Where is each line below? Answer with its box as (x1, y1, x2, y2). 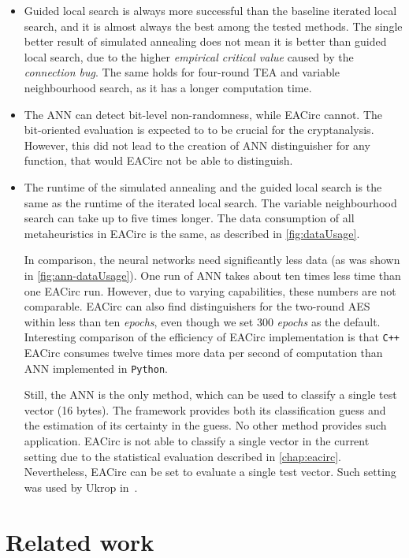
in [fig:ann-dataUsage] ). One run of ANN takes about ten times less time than (24, 266, 401, 283)
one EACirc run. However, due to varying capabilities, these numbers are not (24, 282, 396, 299)
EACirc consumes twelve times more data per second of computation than (24, 344, 383, 360)
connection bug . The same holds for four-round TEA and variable (24, 64, 340, 80)
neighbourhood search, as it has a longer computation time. (24, 79, 312, 95)
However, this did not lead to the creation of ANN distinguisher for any (24, 136, 370, 153)
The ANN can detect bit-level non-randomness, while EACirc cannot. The (24, 106, 383, 122)
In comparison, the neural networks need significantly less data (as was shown (24, 251, 400, 268)
